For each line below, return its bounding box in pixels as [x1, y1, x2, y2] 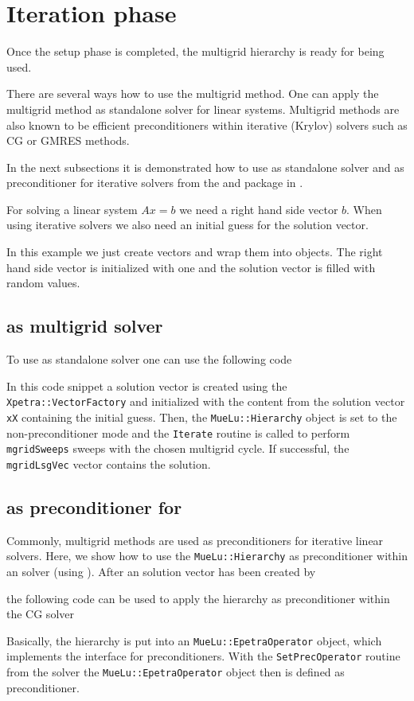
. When [346, 201, 382, 217]
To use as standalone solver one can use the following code [6, 351, 292, 368]
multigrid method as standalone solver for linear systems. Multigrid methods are [6, 100, 400, 117]
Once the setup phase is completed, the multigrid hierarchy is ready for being [6, 43, 385, 60]
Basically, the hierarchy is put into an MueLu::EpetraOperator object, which [6, 632, 382, 648]
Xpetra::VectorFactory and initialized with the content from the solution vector [6, 393, 405, 410]
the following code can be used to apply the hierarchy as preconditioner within [6, 590, 390, 606]
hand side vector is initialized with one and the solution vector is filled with [6, 259, 376, 275]
